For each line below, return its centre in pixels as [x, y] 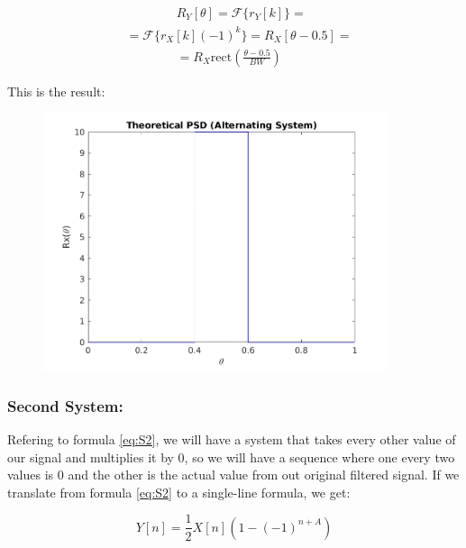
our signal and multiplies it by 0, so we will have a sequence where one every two [231, 457]
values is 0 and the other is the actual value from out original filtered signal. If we [233, 475]
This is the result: [56, 91]
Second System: [65, 405]
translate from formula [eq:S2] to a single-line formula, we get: [179, 492]
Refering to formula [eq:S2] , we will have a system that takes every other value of [232, 439]
